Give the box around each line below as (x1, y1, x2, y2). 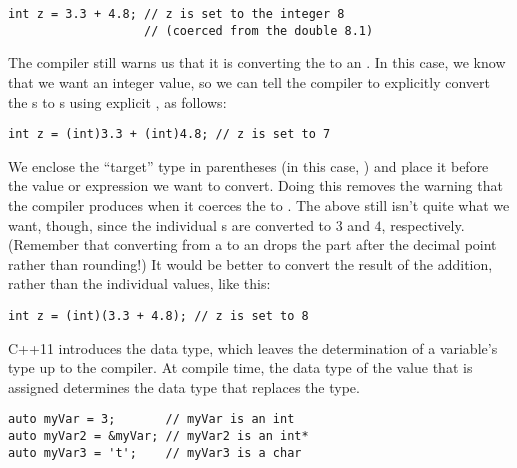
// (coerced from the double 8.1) (144, 23, 374, 38)
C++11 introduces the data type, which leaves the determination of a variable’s (8, 337, 498, 358)
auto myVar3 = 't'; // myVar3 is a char (8, 445, 302, 460)
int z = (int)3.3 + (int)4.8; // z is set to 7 (8, 127, 331, 142)
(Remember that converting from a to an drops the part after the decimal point (8, 234, 497, 255)
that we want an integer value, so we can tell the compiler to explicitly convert (8, 71, 490, 92)
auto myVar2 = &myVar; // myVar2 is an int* (8, 429, 309, 443)
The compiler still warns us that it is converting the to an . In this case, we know (8, 52, 506, 73)
